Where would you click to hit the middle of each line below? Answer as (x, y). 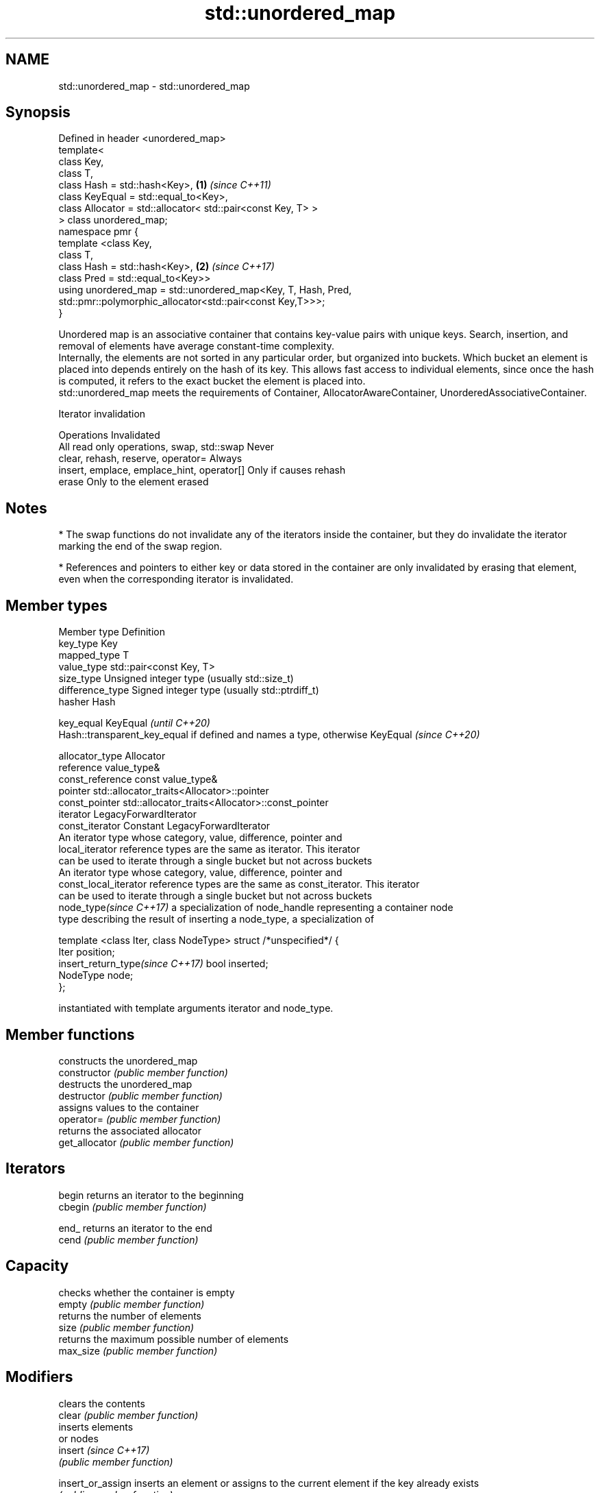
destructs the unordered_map (125, 1084)
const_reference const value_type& (138, 779)
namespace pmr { (99, 232)
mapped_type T (94, 655)
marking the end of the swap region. (140, 546)
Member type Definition (112, 632)
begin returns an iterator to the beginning (151, 1195)
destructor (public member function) (140, 1095)
